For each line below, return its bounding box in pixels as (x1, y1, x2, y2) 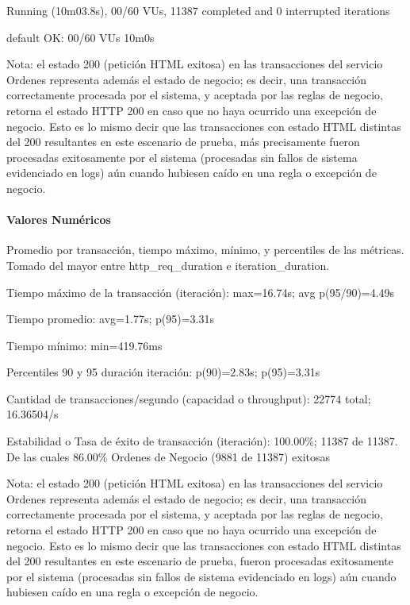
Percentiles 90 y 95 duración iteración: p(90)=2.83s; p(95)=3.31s (6, 364, 320, 380)
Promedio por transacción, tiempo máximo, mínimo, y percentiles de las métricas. (6, 241, 404, 258)
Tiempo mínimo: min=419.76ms (6, 337, 163, 353)
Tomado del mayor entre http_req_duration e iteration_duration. (6, 256, 330, 273)
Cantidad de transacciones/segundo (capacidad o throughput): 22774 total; (6, 390, 371, 407)
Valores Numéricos (6, 211, 111, 228)
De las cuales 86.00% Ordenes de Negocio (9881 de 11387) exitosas (6, 448, 331, 464)
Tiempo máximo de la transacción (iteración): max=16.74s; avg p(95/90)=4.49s (6, 283, 395, 300)
